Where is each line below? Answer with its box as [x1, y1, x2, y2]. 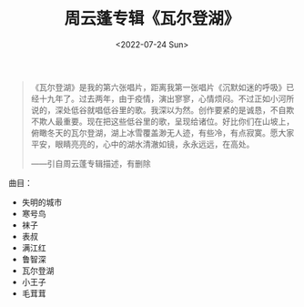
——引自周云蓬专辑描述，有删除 [30, 158, 151, 169]
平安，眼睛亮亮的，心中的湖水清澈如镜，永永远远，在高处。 [30, 138, 255, 149]
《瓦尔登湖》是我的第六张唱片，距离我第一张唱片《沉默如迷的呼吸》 [30, 81, 287, 92]
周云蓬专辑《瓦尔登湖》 [64, 8, 240, 29]
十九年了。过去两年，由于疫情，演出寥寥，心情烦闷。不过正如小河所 [38, 93, 295, 104]
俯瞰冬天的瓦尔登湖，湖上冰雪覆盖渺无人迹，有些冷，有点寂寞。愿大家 [30, 127, 295, 138]
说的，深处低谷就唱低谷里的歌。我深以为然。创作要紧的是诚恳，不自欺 [30, 104, 295, 115]
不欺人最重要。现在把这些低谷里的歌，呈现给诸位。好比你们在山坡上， [30, 116, 295, 127]
